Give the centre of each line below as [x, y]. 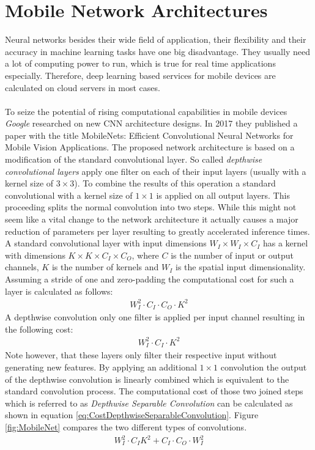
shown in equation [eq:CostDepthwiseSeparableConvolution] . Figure [132, 415]
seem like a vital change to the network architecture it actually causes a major [152, 219]
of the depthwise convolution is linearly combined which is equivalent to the [147, 379]
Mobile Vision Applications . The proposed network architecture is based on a [150, 147]
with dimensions [35, 255]
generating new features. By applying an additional [101, 367]
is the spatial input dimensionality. [241, 267]
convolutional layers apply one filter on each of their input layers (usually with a [156, 171]
